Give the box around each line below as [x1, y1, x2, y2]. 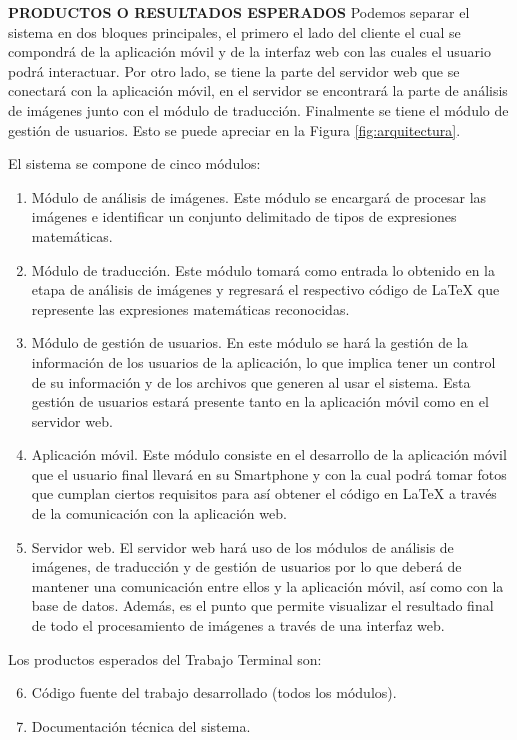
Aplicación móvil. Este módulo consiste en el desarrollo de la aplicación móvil [31, 444, 507, 465]
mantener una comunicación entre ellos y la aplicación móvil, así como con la [31, 575, 504, 596]
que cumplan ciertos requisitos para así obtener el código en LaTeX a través [31, 483, 497, 504]
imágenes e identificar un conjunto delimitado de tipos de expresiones [31, 206, 457, 227]
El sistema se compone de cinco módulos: [8, 153, 261, 174]
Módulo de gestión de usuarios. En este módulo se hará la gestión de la [31, 332, 468, 353]
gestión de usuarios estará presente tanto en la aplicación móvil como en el [31, 391, 489, 412]
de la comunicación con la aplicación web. [31, 503, 287, 524]
